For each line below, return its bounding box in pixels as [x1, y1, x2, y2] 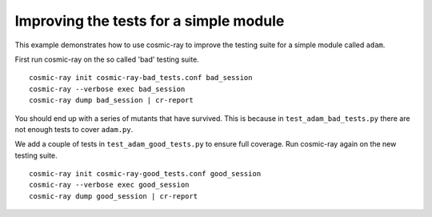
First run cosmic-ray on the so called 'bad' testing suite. [14, 54, 199, 64]
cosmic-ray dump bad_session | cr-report [29, 96, 194, 105]
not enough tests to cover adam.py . [14, 124, 134, 134]
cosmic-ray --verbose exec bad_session [29, 84, 186, 94]
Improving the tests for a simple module [14, 12, 285, 30]
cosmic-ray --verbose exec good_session [29, 180, 190, 190]
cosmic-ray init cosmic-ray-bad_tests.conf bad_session [29, 73, 253, 82]
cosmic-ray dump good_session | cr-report [29, 191, 198, 200]
